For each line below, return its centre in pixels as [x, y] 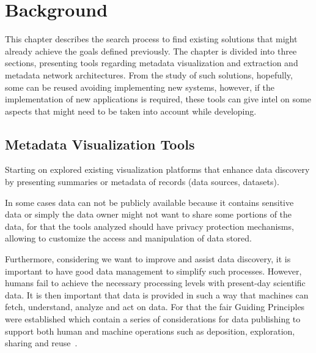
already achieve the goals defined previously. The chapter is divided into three [151, 51]
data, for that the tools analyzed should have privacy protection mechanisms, [149, 226]
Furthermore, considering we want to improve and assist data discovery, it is [148, 259]
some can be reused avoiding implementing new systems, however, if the [140, 87]
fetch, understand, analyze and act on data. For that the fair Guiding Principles [155, 307]
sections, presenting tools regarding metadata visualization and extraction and [152, 63]
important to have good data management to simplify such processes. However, [153, 271]
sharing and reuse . [41, 343]
